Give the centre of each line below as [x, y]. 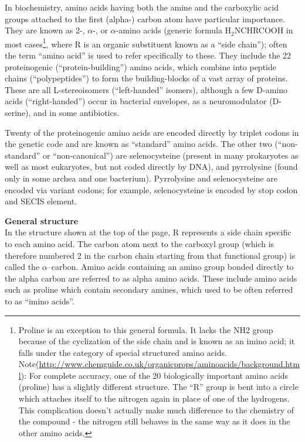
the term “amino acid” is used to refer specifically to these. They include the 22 [148, 55]
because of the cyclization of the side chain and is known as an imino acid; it [157, 341]
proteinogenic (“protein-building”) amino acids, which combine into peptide [140, 66]
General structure [42, 220]
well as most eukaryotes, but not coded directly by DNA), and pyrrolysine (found [151, 167]
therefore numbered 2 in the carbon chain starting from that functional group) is [150, 255]
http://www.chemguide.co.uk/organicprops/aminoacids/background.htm [169, 364]
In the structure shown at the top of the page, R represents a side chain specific [148, 232]
